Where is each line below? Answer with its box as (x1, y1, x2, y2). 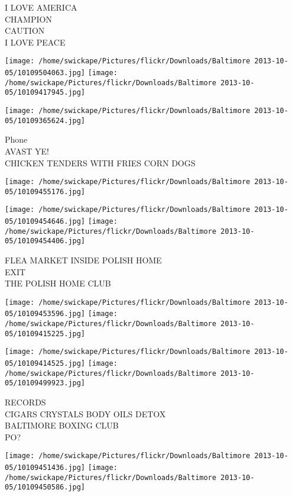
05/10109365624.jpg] (5, 116, 86, 125)
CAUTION (5, 24, 45, 37)
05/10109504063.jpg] (5, 69, 86, 78)
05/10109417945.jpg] (5, 88, 86, 97)
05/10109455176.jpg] (5, 187, 86, 196)
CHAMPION (5, 12, 52, 25)
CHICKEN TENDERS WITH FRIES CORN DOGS (5, 156, 196, 169)
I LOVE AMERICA (5, 1, 77, 13)
